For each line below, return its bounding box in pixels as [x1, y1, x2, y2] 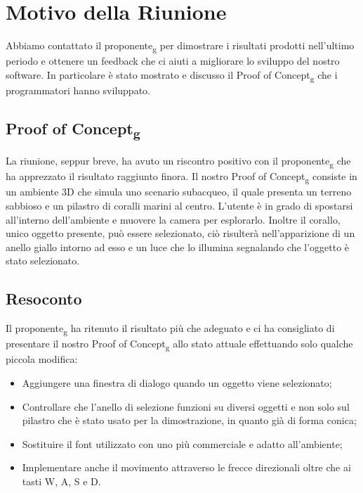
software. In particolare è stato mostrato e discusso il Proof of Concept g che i [6, 67, 338, 84]
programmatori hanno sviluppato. [6, 82, 150, 97]
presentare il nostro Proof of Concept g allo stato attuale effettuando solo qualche [6, 336, 353, 352]
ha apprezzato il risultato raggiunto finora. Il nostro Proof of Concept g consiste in [6, 169, 357, 185]
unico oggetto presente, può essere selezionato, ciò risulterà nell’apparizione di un [6, 226, 355, 241]
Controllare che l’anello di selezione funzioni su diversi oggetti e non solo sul [22, 399, 350, 414]
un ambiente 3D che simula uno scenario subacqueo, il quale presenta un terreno [6, 184, 352, 199]
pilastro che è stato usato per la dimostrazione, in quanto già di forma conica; [22, 413, 357, 428]
